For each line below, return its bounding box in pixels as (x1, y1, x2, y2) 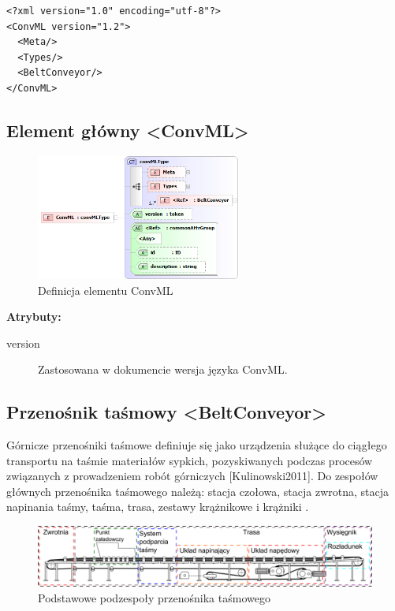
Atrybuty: (6, 308, 61, 325)
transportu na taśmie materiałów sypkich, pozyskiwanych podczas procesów (6, 452, 373, 468)
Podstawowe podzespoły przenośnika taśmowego (38, 589, 270, 605)
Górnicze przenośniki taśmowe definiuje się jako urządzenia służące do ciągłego (6, 437, 387, 453)
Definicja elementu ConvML (38, 281, 173, 298)
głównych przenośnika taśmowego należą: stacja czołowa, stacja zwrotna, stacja (6, 482, 389, 499)
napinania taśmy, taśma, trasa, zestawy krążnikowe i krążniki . (6, 498, 309, 515)
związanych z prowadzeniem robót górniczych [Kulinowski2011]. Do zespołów (6, 468, 378, 484)
